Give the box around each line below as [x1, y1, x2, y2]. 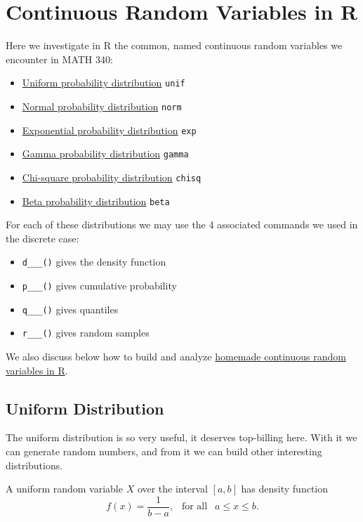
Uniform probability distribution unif [22, 75, 185, 90]
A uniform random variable [6, 481, 123, 496]
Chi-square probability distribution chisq [22, 169, 202, 184]
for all [181, 502, 208, 512]
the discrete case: [6, 230, 79, 245]
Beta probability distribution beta [22, 193, 170, 208]
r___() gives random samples [22, 325, 150, 340]
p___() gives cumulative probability [22, 278, 177, 293]
